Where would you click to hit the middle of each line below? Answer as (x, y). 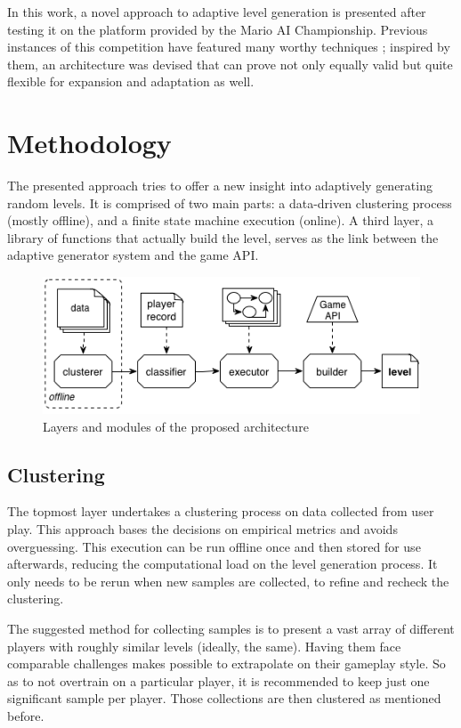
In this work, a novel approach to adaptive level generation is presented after (217, 12)
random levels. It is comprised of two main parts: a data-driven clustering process (230, 202)
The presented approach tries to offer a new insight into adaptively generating (220, 186)
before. (26, 715)
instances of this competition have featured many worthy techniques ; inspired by (229, 47)
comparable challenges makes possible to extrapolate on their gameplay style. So (226, 663)
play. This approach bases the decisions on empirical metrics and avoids (202, 528)
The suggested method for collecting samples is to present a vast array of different (231, 628)
